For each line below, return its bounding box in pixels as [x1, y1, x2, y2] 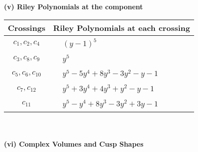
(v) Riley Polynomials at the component [4, 1, 143, 11]
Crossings [8, 22, 46, 33]
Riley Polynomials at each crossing [53, 22, 190, 33]
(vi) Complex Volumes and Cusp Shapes [4, 139, 144, 149]
